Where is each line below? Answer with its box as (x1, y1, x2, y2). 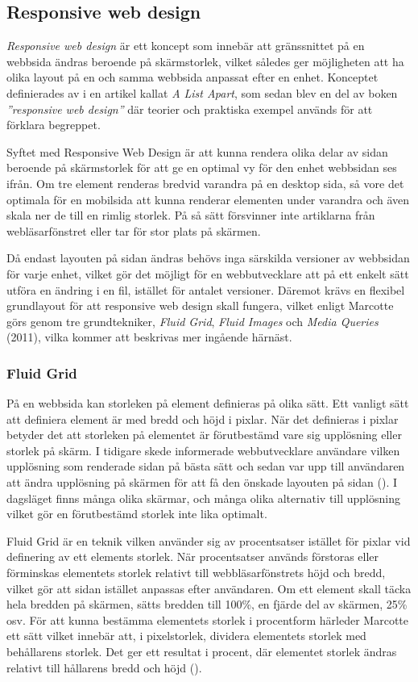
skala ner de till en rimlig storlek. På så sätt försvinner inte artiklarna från (6, 207, 375, 224)
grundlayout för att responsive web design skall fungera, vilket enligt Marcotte (6, 297, 394, 314)
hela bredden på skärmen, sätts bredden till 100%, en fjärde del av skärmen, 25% (6, 596, 408, 613)
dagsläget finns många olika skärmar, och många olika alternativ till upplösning (6, 489, 400, 506)
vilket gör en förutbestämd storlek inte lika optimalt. (6, 505, 267, 522)
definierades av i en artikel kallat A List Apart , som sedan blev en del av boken (6, 84, 398, 101)
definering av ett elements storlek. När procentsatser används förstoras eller (6, 548, 379, 565)
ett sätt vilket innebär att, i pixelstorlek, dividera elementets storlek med (6, 627, 366, 644)
